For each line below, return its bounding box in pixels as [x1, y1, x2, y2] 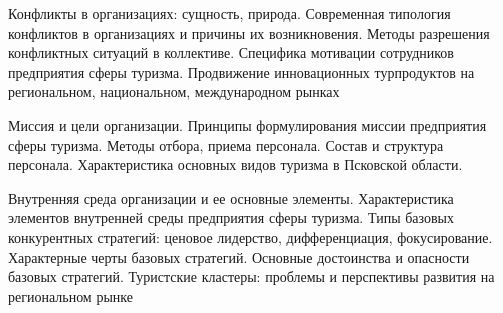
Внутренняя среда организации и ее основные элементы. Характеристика [8, 187, 454, 208]
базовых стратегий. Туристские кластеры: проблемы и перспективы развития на [8, 266, 495, 287]
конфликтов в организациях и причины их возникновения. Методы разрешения [8, 22, 490, 43]
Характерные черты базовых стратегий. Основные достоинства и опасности [8, 246, 470, 267]
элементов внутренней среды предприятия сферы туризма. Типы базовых [8, 207, 454, 228]
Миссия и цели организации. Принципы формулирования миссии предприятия [8, 114, 487, 135]
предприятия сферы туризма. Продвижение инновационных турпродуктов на [8, 61, 475, 82]
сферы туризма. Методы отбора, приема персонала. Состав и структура [8, 134, 444, 155]
